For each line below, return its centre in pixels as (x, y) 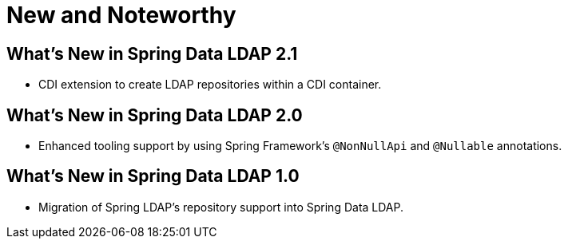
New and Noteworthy (121, 15)
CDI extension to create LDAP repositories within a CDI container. (210, 85)
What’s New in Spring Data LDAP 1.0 (153, 176)
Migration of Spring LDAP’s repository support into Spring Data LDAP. (221, 207)
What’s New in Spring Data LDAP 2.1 (152, 53)
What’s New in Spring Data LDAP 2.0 (155, 115)
